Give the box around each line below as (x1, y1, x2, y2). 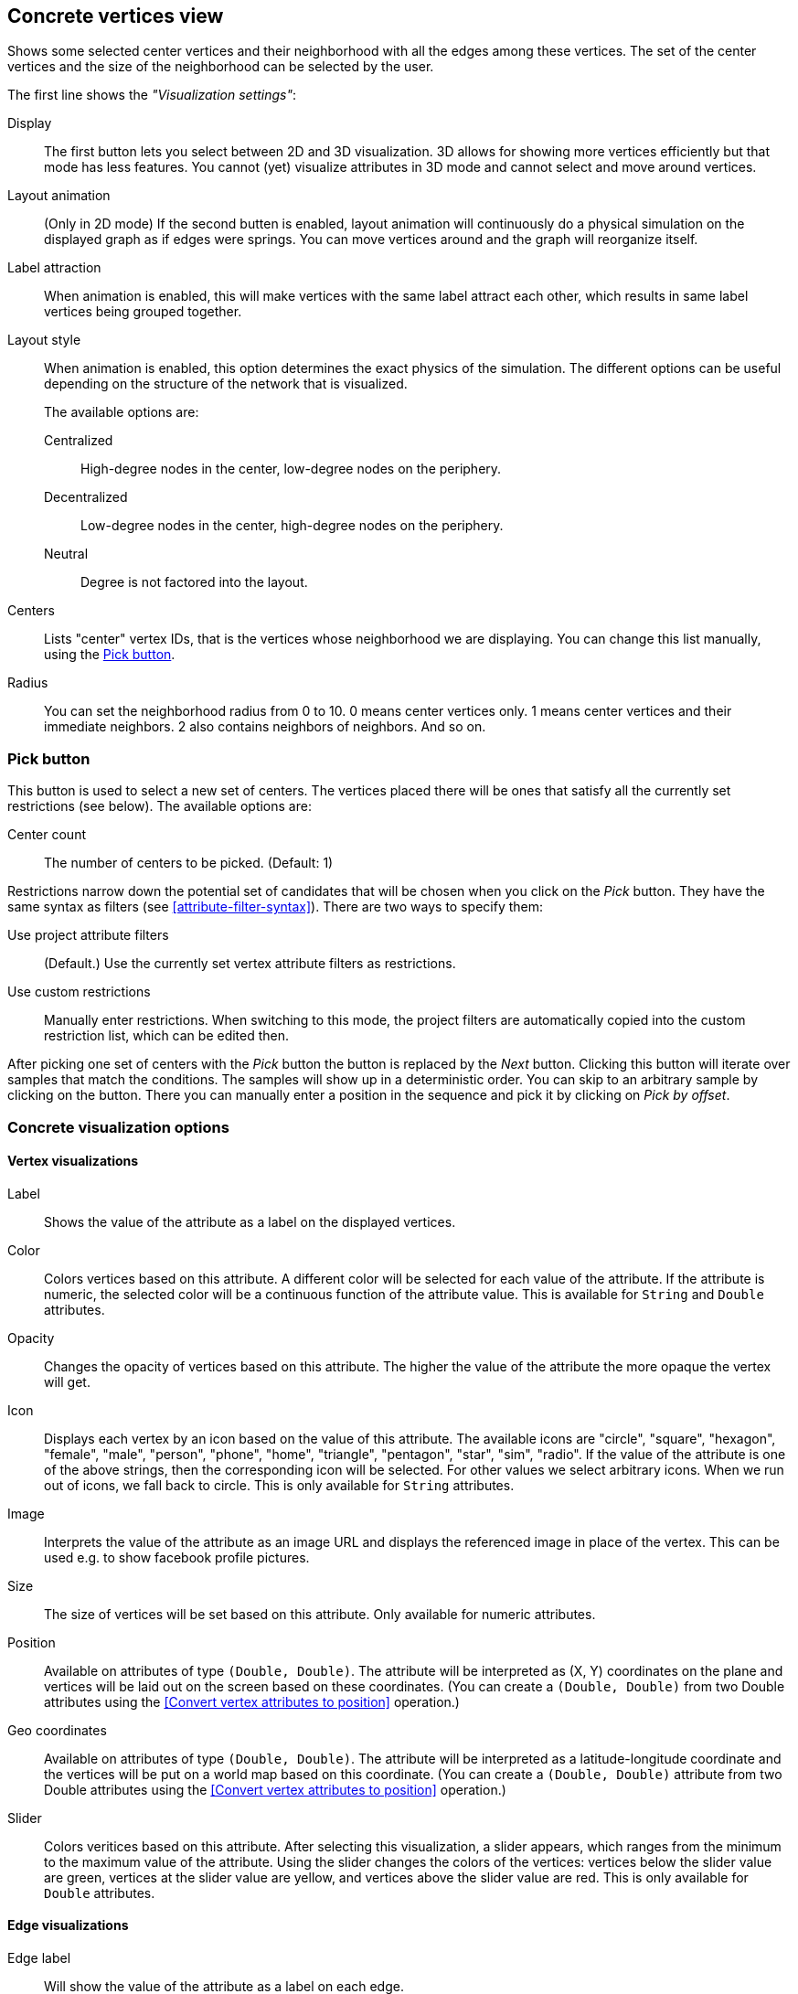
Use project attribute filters (7, 927, 169, 944)
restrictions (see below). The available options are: (7, 798, 312, 815)
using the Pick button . (44, 646, 176, 663)
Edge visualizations (7, 1917, 129, 1934)
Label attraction (7, 260, 101, 276)
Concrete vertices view (7, 5, 224, 27)
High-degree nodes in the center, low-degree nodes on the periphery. (80, 461, 502, 477)
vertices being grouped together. (44, 304, 242, 320)
